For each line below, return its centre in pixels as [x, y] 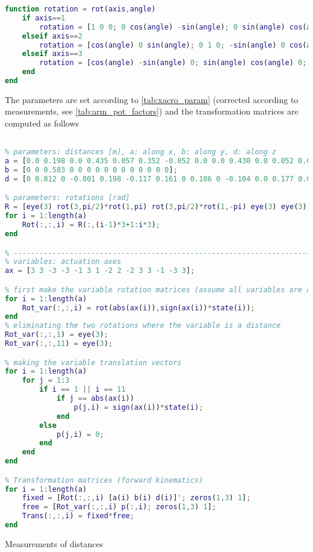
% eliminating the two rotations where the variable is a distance [143, 326]
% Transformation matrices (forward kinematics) [104, 480]
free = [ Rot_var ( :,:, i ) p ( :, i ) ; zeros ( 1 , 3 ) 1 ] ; [119, 507]
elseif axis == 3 [52, 54]
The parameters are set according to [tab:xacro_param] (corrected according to [152, 99]
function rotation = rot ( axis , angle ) [80, 9]
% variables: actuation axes [63, 262]
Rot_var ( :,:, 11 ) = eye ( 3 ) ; [59, 344]
